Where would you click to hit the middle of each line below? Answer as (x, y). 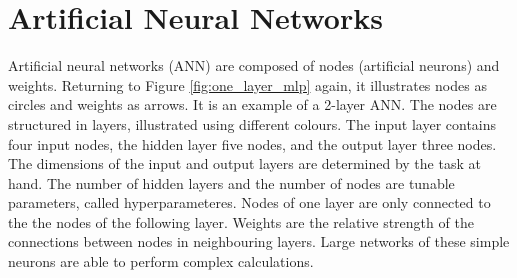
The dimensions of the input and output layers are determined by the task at (244, 163)
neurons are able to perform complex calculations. (161, 261)
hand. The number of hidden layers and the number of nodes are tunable (231, 182)
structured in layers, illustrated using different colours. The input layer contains (252, 123)
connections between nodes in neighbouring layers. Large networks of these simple (259, 241)
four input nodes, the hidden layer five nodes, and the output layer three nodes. (252, 143)
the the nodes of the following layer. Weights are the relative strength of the (241, 221)
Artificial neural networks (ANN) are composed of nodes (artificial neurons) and (254, 65)
